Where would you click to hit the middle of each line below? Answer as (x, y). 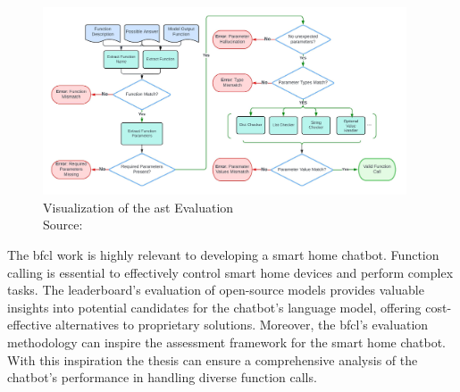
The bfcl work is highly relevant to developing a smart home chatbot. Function (223, 255)
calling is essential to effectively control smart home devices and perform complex (230, 272)
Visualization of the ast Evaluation (138, 207)
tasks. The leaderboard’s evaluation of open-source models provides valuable (216, 290)
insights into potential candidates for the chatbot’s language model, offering (214, 307)
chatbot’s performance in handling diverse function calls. (162, 377)
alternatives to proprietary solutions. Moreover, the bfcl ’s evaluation (242, 325)
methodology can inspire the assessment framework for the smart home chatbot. (227, 342)
